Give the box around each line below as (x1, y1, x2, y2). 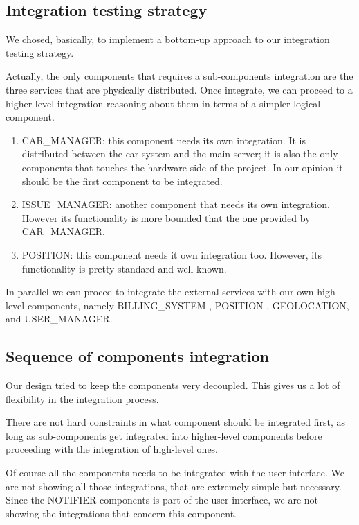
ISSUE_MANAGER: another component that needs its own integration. (21, 197, 330, 212)
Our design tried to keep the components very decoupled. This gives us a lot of (6, 378, 340, 393)
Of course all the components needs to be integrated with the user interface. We (6, 465, 345, 480)
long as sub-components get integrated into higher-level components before (6, 428, 322, 442)
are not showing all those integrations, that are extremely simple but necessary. (6, 479, 342, 493)
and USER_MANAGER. (6, 311, 113, 326)
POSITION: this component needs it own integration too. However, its (21, 247, 322, 261)
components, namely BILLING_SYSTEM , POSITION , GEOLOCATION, (27, 298, 349, 312)
